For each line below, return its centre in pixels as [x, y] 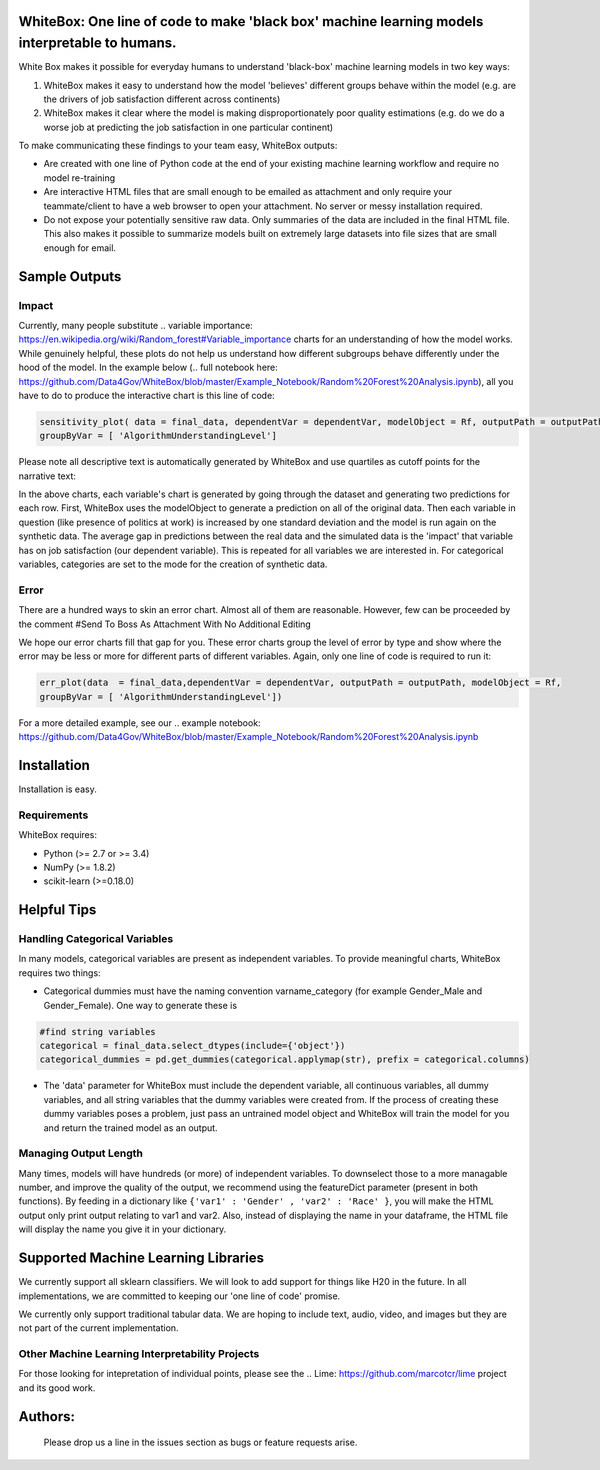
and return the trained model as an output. [131, 1127]
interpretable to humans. [97, 43]
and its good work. [57, 1387]
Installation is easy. [57, 789]
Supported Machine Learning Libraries [141, 1258]
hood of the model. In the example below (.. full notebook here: [148, 367]
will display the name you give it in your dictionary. [122, 1229]
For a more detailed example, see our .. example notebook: [139, 722]
